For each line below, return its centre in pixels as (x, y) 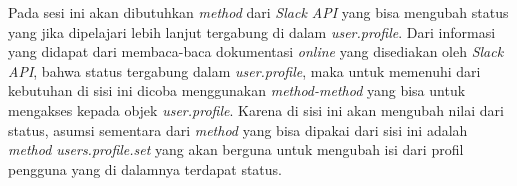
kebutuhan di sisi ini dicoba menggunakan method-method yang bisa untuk (237, 90)
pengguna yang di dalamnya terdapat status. (145, 168)
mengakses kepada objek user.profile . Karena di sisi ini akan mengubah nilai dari (256, 109)
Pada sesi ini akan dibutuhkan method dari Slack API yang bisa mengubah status (258, 12)
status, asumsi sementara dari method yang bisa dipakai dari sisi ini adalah (238, 129)
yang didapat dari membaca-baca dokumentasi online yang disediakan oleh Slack (256, 51)
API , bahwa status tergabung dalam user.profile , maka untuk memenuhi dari (244, 70)
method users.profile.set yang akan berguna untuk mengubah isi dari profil (236, 149)
